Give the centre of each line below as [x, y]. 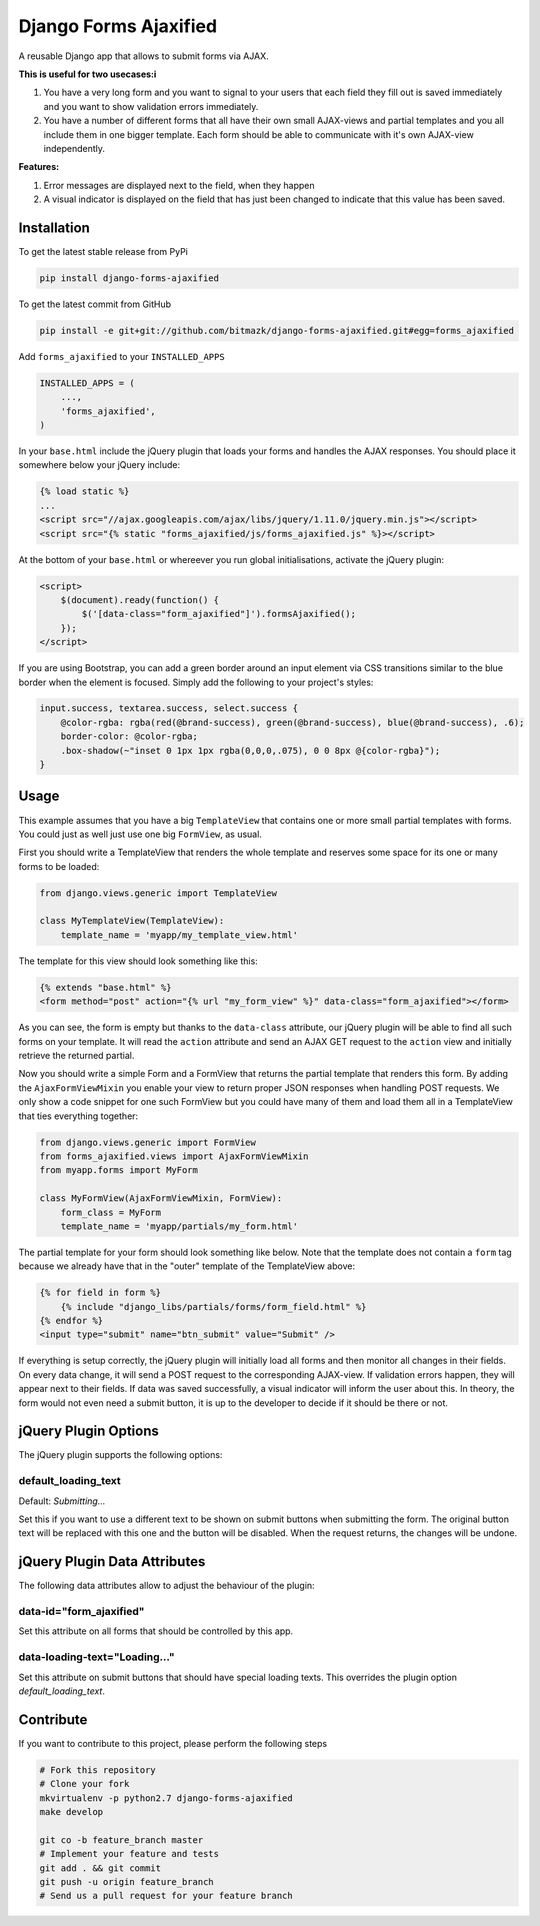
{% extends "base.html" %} [105, 987]
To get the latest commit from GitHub [95, 304]
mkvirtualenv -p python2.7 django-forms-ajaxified [166, 1798]
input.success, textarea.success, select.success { [169, 708]
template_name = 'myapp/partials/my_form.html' [179, 1226]
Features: [39, 167]
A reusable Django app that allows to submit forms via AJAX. [143, 56]
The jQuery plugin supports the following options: [120, 1455]
